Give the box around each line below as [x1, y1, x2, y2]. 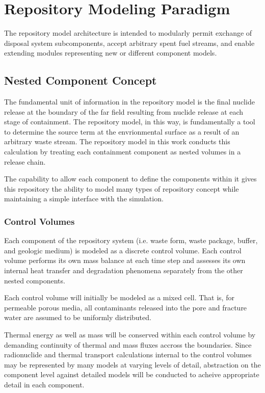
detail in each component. [4, 379, 85, 389]
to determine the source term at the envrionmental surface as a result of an [4, 126, 240, 137]
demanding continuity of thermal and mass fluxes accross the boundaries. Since [4, 339, 252, 350]
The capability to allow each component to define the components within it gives [4, 173, 257, 184]
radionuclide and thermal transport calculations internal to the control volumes [4, 349, 252, 360]
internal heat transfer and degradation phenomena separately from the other [4, 265, 243, 276]
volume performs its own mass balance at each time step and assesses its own [4, 255, 246, 266]
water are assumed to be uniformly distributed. [4, 312, 151, 323]
